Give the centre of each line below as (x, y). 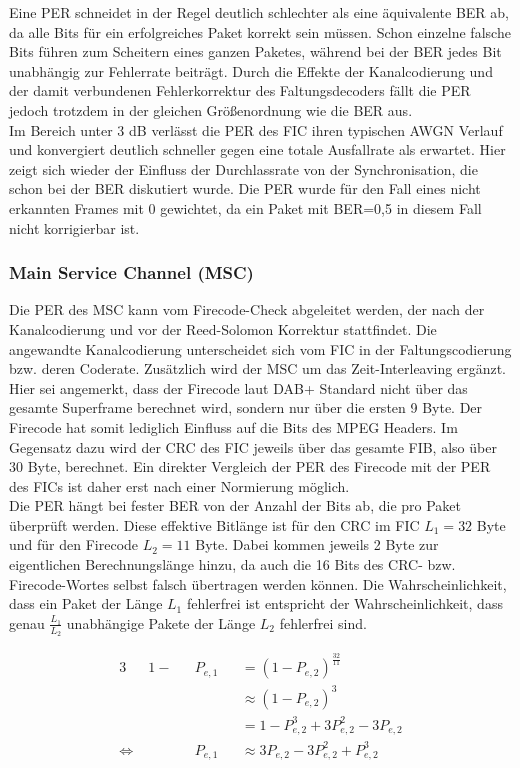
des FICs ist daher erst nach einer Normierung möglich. (179, 485)
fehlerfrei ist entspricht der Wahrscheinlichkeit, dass (344, 603)
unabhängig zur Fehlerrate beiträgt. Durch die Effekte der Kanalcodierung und (251, 70)
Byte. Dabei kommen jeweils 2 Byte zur (317, 544)
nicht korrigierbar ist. (74, 227)
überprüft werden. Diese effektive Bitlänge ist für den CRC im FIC (214, 524)
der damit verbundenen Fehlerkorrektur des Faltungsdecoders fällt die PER (240, 90)
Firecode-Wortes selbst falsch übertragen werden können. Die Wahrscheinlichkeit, (258, 583)
